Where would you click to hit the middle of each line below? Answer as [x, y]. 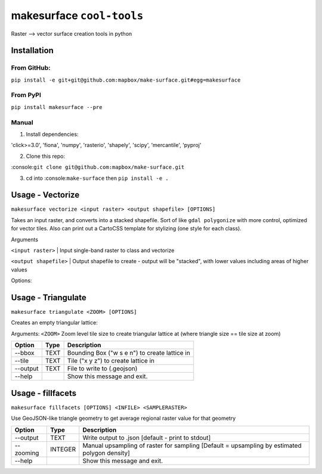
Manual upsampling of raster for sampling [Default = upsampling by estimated [192, 445]
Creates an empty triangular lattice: [54, 323]
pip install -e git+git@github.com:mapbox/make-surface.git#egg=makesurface [126, 80]
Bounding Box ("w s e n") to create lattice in [129, 353]
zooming [27, 453]
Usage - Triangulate [49, 297]
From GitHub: [31, 68]
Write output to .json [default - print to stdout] [147, 438]
